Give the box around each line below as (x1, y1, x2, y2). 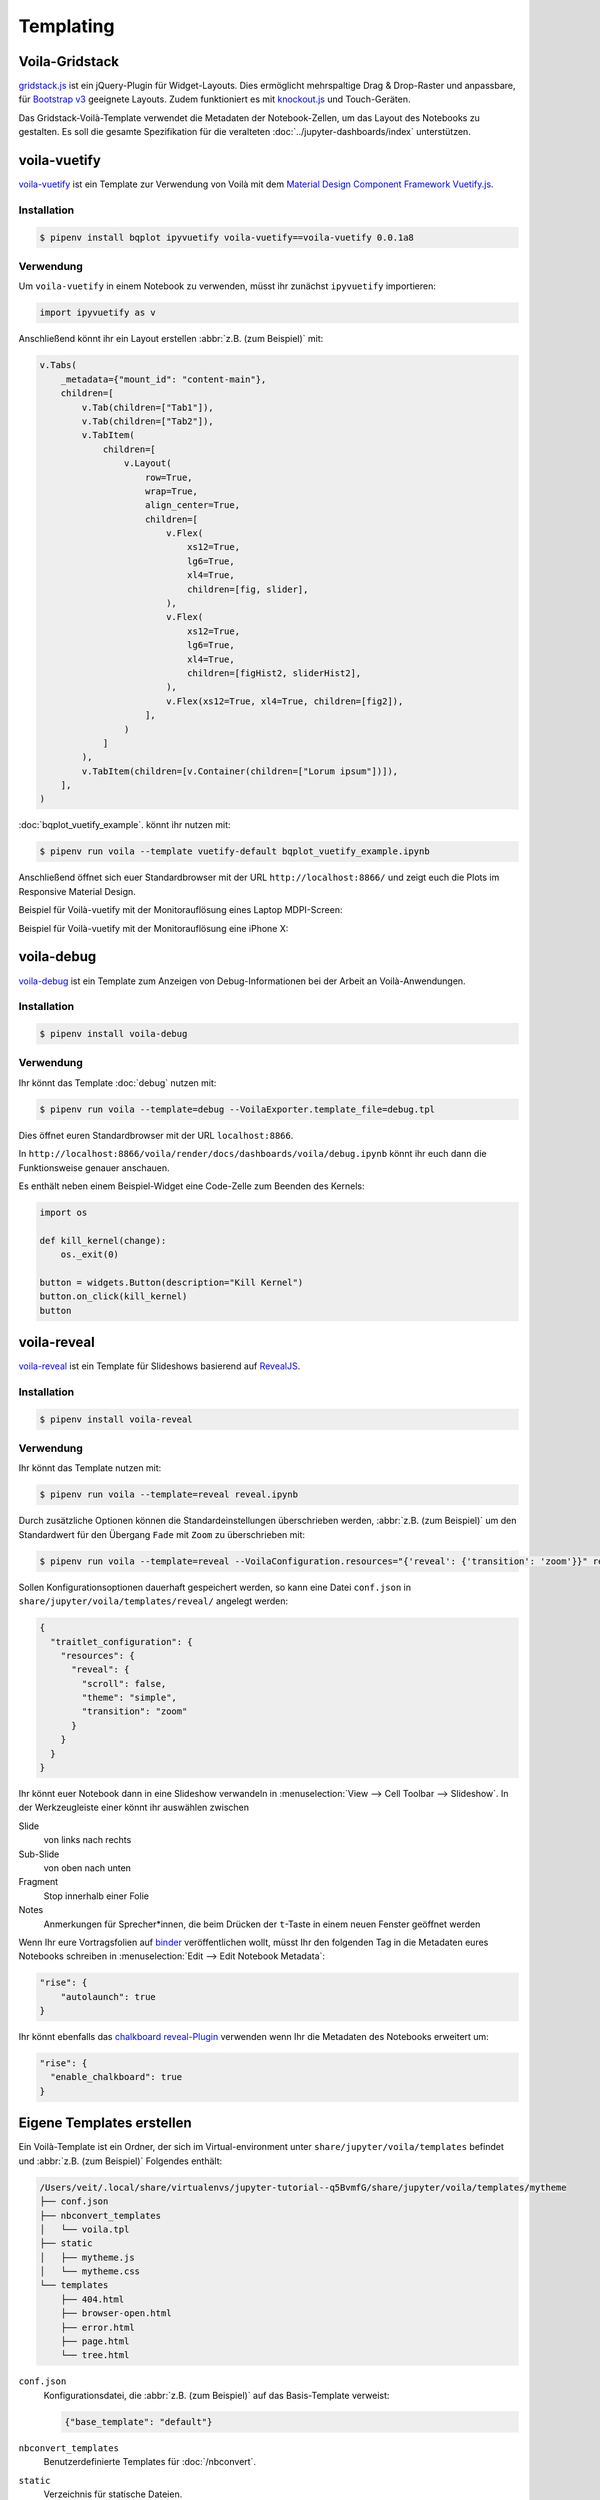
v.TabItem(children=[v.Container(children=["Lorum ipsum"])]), (81, 765, 399, 777)
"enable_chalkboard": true (50, 2071, 183, 2083)
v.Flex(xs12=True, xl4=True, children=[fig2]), (165, 695, 404, 707)
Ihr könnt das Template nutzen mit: (18, 1462, 162, 1474)
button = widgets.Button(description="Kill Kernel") (39, 1276, 304, 1288)
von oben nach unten (43, 1861, 132, 1874)
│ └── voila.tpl (39, 2223, 130, 2235)
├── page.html (60, 2336, 130, 2347)
